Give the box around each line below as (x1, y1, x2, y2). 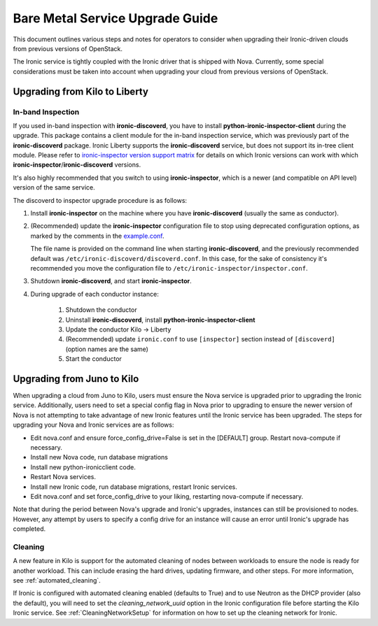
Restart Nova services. (30, 473, 97, 481)
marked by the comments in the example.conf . (30, 232, 164, 240)
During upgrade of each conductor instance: (30, 290, 159, 298)
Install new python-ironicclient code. (30, 462, 136, 471)
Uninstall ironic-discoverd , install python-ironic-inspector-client (65, 315, 255, 324)
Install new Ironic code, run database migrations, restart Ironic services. (30, 483, 238, 491)
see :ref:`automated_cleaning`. (13, 576, 101, 584)
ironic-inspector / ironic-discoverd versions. (13, 161, 141, 169)
